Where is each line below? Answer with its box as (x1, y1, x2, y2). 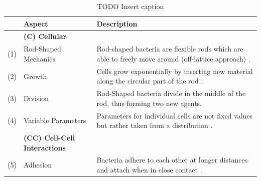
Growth (23, 70, 47, 81)
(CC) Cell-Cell (23, 132, 75, 143)
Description (96, 18, 138, 28)
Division (23, 92, 49, 103)
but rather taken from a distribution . (96, 120, 213, 130)
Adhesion (23, 159, 52, 170)
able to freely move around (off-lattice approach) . (96, 53, 250, 63)
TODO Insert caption (97, 1, 164, 11)
